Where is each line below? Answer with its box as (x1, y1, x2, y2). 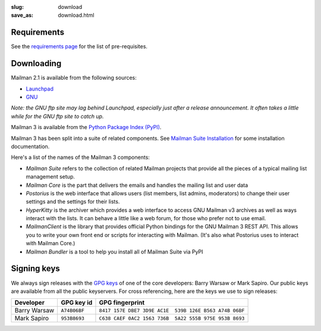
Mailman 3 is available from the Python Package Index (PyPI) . (11, 124, 162, 131)
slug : (11, 4, 24, 10)
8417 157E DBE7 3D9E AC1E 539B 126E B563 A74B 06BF (99, 307, 245, 314)
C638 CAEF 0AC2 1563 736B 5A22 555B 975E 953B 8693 (99, 315, 245, 321)
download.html (58, 12, 95, 19)
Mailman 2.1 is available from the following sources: (11, 74, 137, 82)
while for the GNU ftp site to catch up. (11, 113, 104, 120)
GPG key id (61, 298, 93, 307)
